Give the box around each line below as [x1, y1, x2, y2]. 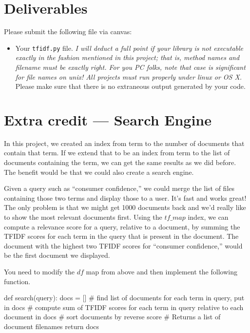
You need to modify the [4, 267, 75, 276]
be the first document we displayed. [4, 250, 110, 260]
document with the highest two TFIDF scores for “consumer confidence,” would [4, 240, 243, 250]
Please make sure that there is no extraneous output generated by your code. [15, 81, 246, 91]
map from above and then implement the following [86, 267, 237, 276]
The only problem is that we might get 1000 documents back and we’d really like [4, 202, 246, 212]
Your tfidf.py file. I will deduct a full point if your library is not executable [15, 42, 244, 53]
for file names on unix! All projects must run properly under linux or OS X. [15, 71, 242, 82]
